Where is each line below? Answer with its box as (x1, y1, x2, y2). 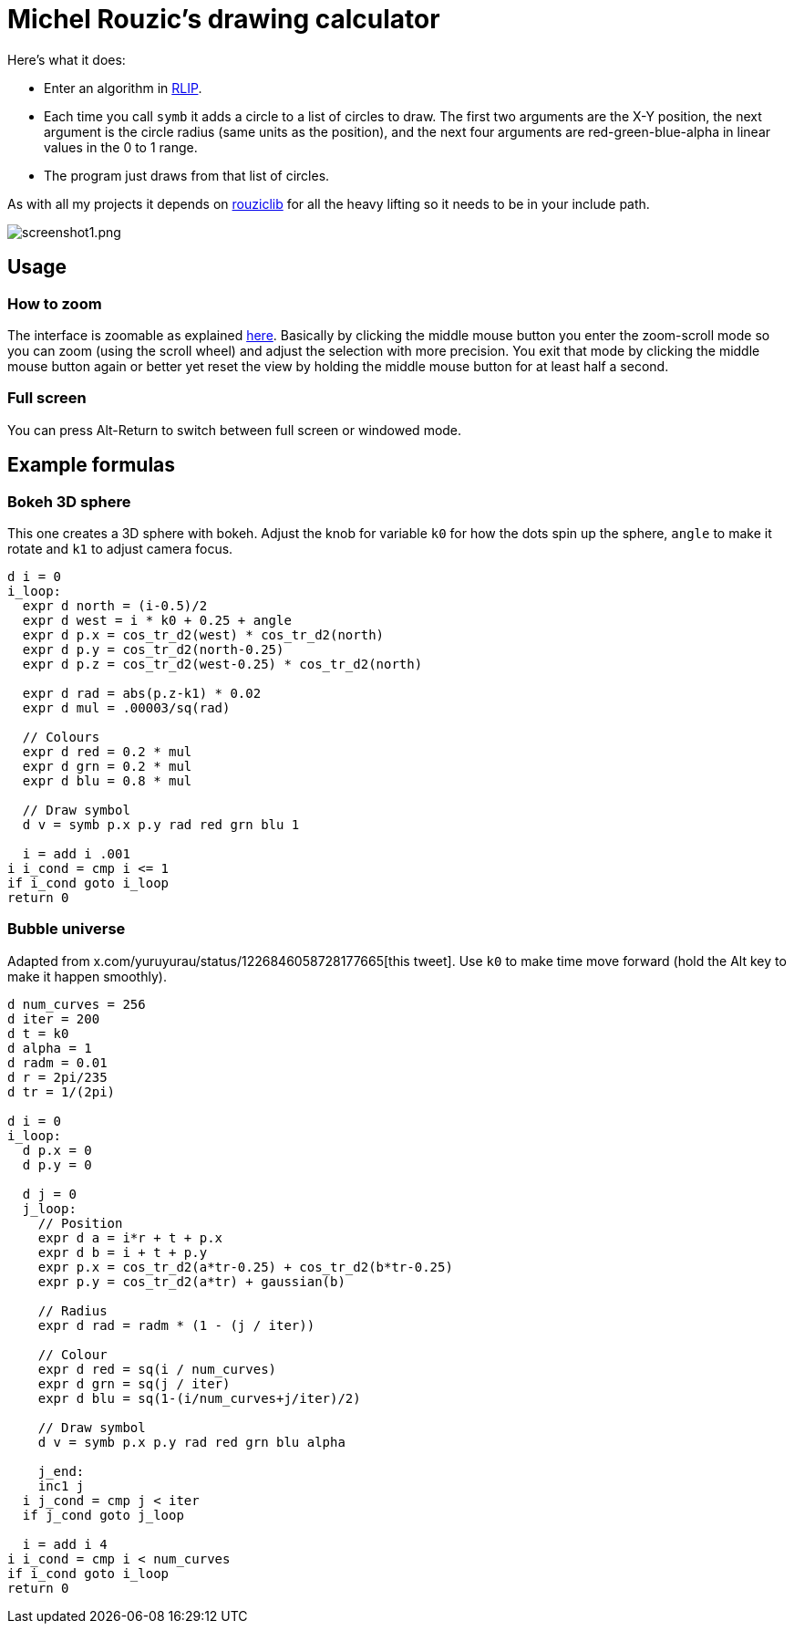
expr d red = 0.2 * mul (22, 743, 192, 759)
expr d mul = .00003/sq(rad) (22, 700, 231, 715)
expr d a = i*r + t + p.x (37, 1230, 223, 1245)
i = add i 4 (22, 1536, 108, 1552)
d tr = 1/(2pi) (7, 1084, 116, 1099)
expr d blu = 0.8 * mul (22, 773, 192, 788)
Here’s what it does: (7, 51, 126, 68)
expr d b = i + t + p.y (37, 1244, 208, 1260)
